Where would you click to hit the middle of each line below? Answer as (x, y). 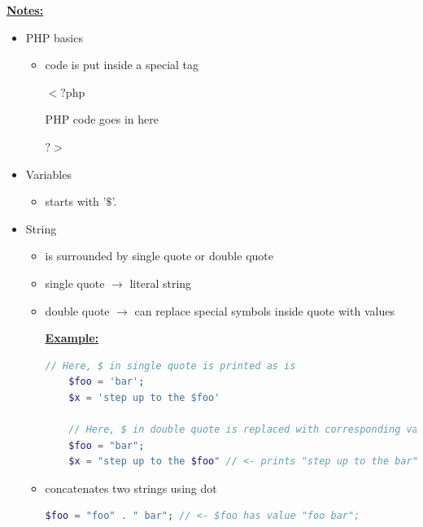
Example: (72, 338)
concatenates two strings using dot (131, 488)
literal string (161, 283)
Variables (48, 174)
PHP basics (54, 37)
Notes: (25, 10)
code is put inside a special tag (122, 65)
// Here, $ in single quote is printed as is (170, 366)
